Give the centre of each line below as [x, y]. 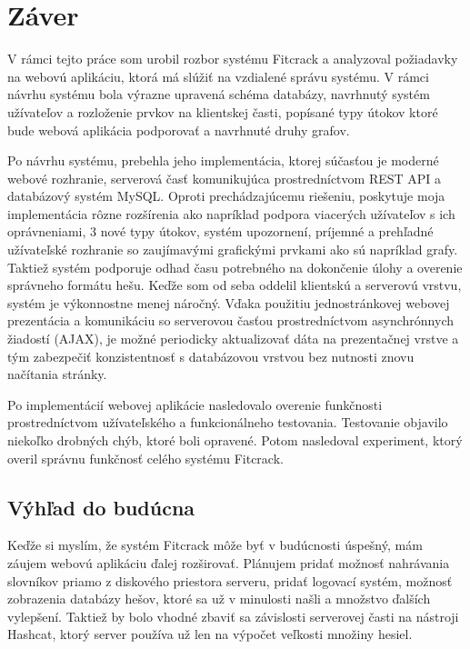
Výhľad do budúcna [101, 507]
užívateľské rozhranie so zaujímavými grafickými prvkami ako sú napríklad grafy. [233, 250]
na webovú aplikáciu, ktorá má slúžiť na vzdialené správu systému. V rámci [218, 76]
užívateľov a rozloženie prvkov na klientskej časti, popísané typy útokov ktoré [223, 111]
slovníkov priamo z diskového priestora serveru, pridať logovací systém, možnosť [230, 580]
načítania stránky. [57, 374]
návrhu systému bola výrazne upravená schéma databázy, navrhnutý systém [219, 94]
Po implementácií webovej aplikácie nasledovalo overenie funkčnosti [195, 404]
